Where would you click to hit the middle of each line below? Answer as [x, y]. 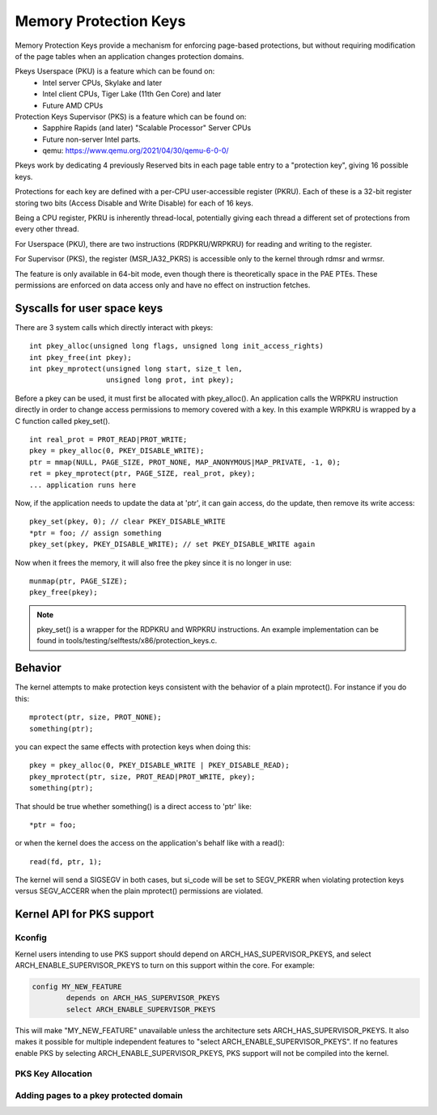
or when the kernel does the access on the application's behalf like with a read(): [150, 843]
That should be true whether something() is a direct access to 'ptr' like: [134, 806]
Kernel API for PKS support [85, 914]
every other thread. [47, 229]
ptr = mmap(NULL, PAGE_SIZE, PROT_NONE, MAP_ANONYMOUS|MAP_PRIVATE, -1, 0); [185, 462]
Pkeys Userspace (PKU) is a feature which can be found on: [115, 71]
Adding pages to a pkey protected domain [99, 1095]
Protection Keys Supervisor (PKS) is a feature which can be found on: [131, 117]
